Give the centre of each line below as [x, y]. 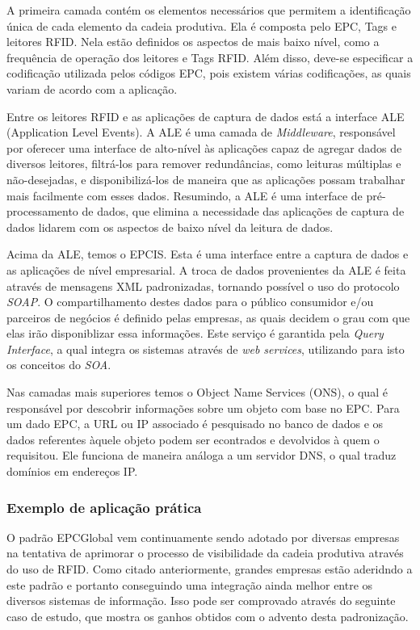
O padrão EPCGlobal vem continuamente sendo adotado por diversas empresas [203, 537]
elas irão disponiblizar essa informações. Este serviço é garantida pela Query [195, 333]
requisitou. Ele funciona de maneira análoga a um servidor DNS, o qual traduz [202, 455]
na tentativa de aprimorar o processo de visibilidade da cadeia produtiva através [205, 553]
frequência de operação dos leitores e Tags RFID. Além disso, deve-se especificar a [210, 57]
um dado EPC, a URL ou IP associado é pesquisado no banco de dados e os [195, 424]
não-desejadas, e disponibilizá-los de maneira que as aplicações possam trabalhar [206, 179]
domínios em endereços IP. [72, 471]
